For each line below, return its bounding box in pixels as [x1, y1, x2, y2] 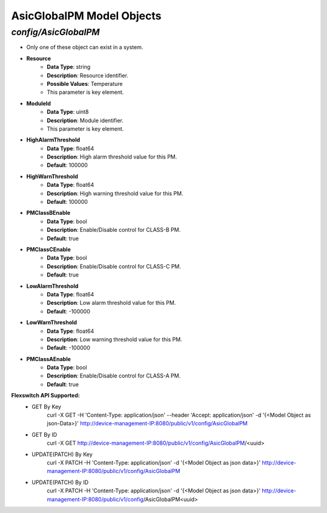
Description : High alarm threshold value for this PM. [47, 153, 177, 160]
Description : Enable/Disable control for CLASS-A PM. [47, 372, 181, 379]
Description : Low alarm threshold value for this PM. [47, 299, 176, 307]
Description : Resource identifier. [47, 71, 128, 79]
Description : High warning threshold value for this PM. [47, 189, 183, 197]
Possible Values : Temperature [47, 80, 123, 87]
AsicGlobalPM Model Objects [11, 9, 162, 22]
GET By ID [31, 431, 58, 438]
